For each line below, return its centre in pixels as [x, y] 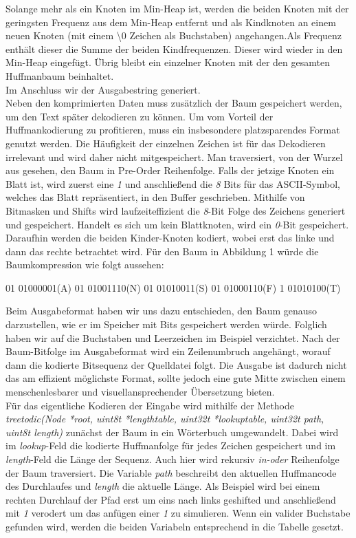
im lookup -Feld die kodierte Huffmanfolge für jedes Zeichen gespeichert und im [171, 445]
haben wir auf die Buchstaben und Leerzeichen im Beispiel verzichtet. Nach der [173, 337]
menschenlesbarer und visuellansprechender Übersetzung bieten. [140, 392]
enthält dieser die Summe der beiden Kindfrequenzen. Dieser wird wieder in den [174, 49]
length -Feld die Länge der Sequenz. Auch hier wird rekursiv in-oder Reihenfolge [173, 459]
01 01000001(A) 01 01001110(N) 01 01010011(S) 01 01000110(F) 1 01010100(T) [173, 287]
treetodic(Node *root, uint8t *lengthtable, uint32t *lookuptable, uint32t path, [165, 419]
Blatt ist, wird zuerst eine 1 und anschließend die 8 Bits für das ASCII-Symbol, [173, 183]
